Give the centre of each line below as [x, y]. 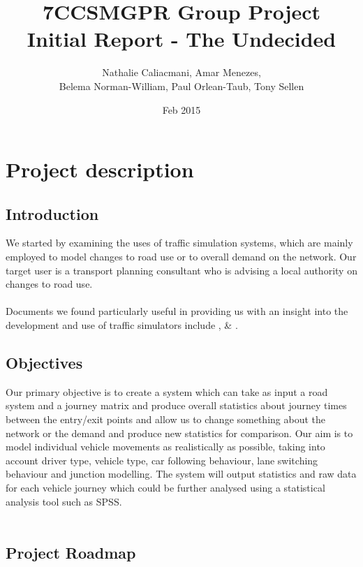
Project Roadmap [71, 553]
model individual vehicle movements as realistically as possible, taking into [165, 447]
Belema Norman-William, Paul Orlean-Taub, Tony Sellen [181, 86]
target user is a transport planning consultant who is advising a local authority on [181, 270]
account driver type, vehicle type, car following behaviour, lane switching [162, 460]
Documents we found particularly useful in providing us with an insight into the [177, 311]
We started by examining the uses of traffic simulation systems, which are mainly [179, 243]
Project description [100, 169]
